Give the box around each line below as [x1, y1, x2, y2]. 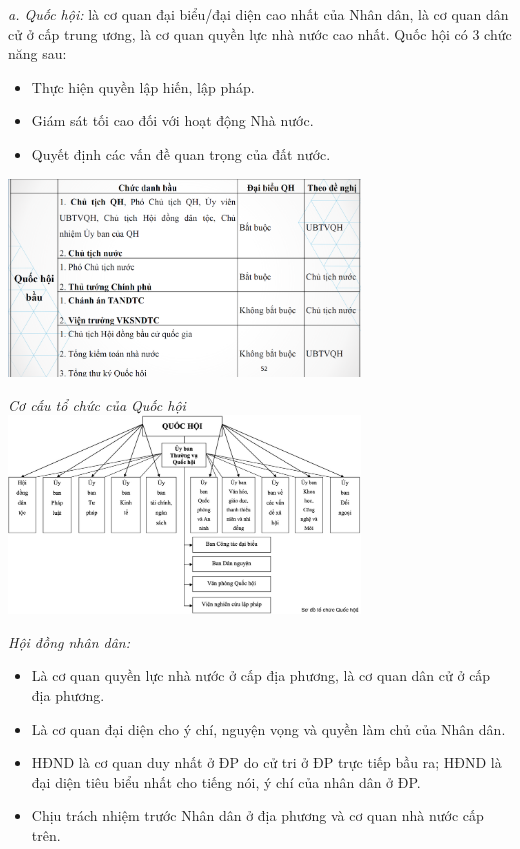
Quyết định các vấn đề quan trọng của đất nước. [31, 143, 331, 164]
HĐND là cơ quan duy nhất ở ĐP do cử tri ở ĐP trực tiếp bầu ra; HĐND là [31, 752, 502, 773]
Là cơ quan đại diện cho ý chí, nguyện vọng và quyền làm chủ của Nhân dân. [31, 718, 506, 739]
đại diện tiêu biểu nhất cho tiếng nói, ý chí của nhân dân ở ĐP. [31, 771, 421, 792]
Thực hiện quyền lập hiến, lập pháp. [31, 76, 255, 97]
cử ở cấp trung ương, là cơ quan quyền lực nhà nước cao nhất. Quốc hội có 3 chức [8, 23, 512, 44]
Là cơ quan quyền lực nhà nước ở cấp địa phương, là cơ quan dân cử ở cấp [31, 665, 491, 686]
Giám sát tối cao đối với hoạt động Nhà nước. [31, 110, 314, 131]
